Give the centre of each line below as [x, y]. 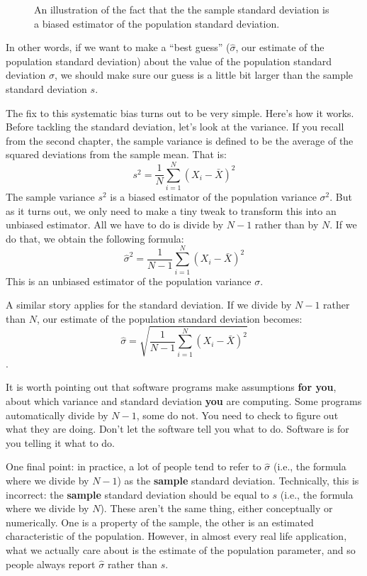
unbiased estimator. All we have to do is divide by [115, 225]
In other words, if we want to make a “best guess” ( [118, 47]
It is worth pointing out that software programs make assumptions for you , [171, 387]
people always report [51, 564]
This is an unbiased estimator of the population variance [129, 281]
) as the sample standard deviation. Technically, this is [238, 481]
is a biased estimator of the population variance [213, 197]
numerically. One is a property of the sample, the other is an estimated [160, 522]
